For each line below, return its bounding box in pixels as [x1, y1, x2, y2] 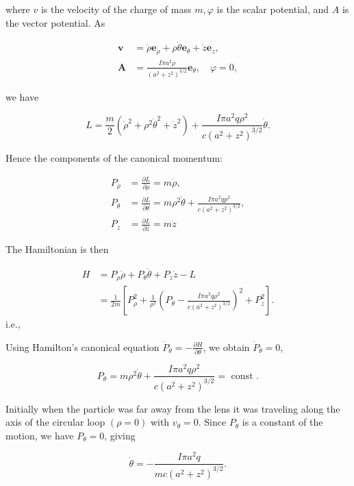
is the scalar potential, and [216, 2, 329, 16]
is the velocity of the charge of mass [40, 2, 192, 16]
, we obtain [203, 339, 250, 354]
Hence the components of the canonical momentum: [5, 150, 223, 165]
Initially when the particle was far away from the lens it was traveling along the [5, 401, 340, 415]
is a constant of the [242, 415, 323, 429]
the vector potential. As [5, 15, 105, 29]
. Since [198, 415, 227, 429]
